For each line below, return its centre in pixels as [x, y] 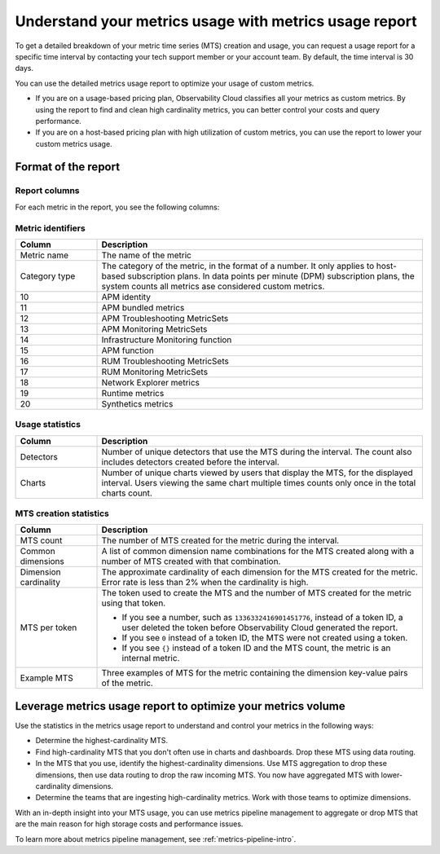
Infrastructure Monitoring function [167, 340]
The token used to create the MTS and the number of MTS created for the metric [256, 593]
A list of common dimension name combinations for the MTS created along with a [258, 552]
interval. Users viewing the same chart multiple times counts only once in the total [259, 482]
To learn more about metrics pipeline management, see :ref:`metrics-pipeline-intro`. [156, 839]
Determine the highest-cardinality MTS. [102, 741]
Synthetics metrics [137, 403]
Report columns [48, 191]
